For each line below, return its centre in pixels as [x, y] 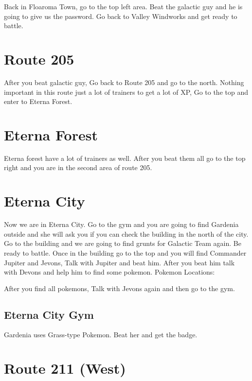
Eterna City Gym [49, 314]
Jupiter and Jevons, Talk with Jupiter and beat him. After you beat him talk [119, 262]
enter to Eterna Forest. [38, 101]
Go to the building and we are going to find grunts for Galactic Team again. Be [123, 243]
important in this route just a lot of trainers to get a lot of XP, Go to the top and [126, 92]
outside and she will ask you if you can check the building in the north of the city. [126, 234]
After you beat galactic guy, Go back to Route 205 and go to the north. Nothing [124, 82]
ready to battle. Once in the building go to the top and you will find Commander [125, 252]
